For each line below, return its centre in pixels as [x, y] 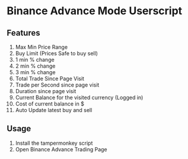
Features [23, 33]
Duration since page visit [46, 91]
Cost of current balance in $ [50, 104]
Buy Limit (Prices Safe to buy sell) [57, 53]
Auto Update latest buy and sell [54, 110]
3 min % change [35, 72]
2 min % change [35, 66]
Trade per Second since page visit [57, 85]
